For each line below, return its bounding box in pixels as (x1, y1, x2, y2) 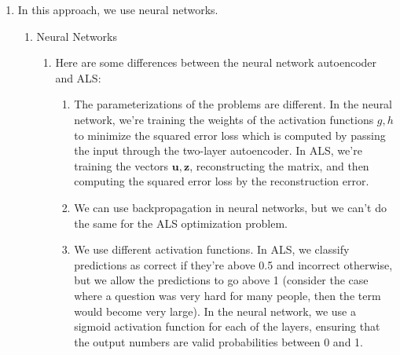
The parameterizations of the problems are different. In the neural (74, 96, 393, 112)
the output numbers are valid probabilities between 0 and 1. (74, 333, 363, 350)
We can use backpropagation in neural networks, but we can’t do (74, 199, 387, 215)
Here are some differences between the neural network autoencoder (55, 54, 377, 71)
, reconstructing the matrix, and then (189, 157, 369, 174)
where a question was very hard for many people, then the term (74, 287, 381, 303)
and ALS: (55, 69, 101, 86)
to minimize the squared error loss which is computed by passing (74, 126, 386, 143)
